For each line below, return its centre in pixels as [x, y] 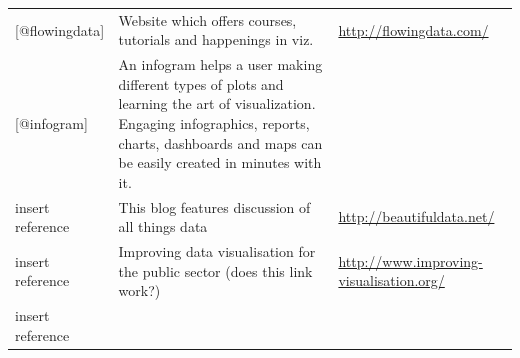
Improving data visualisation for [217, 251]
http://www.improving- [410, 260]
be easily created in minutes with [220, 162]
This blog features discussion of [214, 206]
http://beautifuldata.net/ [416, 216]
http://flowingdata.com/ [413, 29]
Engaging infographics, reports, [214, 122]
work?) [139, 290]
